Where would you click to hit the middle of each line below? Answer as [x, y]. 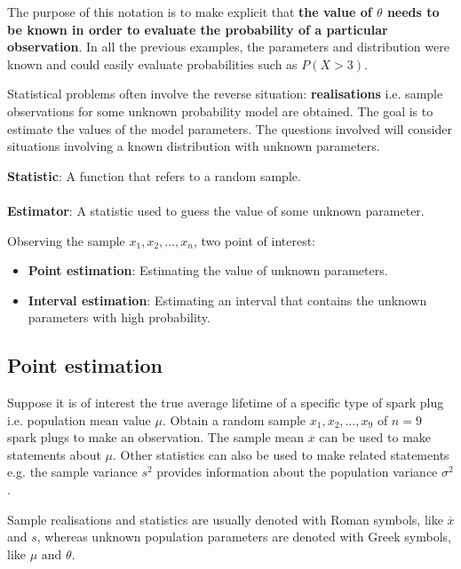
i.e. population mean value [79, 419]
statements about [54, 454]
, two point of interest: [254, 240]
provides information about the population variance [297, 472]
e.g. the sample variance [72, 472]
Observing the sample [66, 240]
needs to [413, 12]
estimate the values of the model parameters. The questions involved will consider [230, 128]
